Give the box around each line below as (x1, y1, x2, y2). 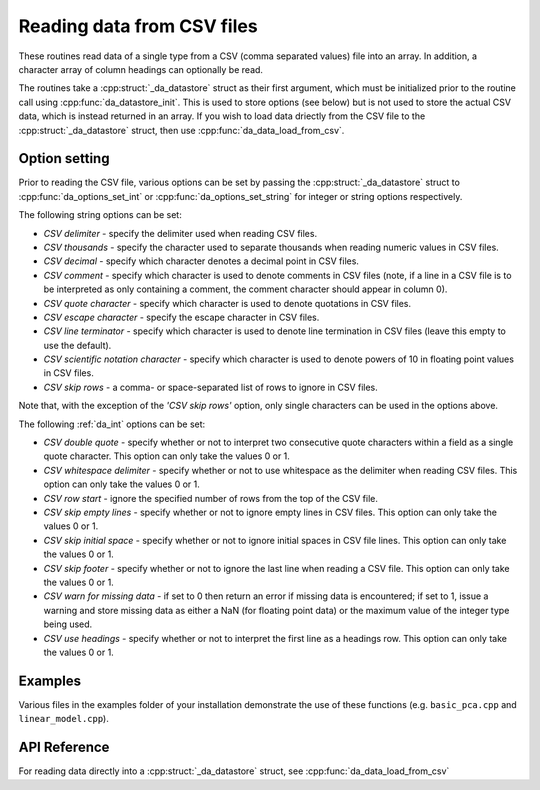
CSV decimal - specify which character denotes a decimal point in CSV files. (43, 255, 360, 267)
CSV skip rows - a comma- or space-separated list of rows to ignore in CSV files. (43, 381, 379, 393)
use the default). (43, 339, 112, 351)
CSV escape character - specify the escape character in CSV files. (43, 311, 320, 323)
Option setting (18, 150, 110, 167)
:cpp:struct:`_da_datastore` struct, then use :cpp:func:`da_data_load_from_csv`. (18, 124, 345, 136)
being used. (43, 618, 93, 630)
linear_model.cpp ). (18, 713, 109, 725)
